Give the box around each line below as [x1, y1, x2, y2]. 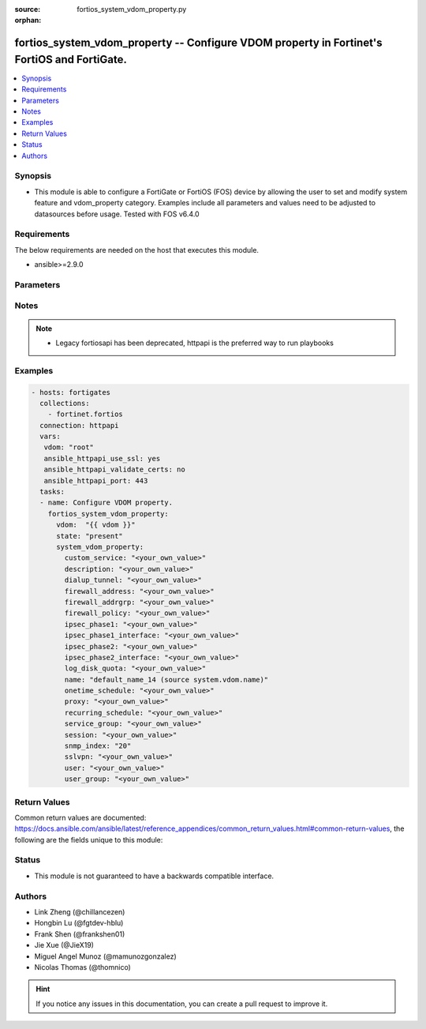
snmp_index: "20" [64, 742, 132, 750]
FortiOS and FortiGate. [14, 52, 128, 66]
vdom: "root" [43, 443, 95, 452]
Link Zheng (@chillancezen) [34, 907, 125, 916]
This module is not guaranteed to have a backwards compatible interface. [34, 871, 275, 881]
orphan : [14, 16, 42, 25]
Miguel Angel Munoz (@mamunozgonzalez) [34, 952, 177, 961]
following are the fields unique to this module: [14, 835, 163, 844]
